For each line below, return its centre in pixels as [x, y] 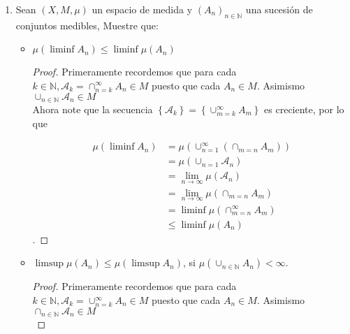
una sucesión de [279, 9]
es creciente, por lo [304, 109]
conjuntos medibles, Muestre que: [87, 25]
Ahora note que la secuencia [93, 109]
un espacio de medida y [142, 9]
